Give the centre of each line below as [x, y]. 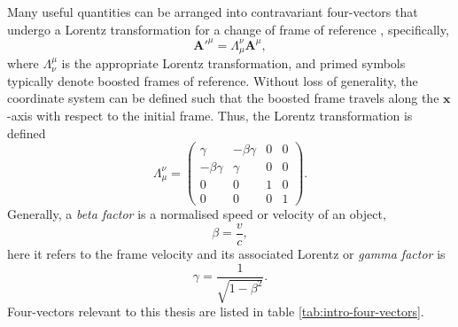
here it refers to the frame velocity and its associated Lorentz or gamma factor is [226, 253]
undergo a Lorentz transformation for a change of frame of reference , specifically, [228, 29]
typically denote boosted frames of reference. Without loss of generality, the [213, 80]
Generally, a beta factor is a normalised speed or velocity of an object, [197, 214]
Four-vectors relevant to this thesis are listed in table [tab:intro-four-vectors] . [216, 311]
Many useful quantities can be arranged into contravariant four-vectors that [213, 12]
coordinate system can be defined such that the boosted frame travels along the [223, 98]
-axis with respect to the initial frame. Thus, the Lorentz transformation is [210, 115]
